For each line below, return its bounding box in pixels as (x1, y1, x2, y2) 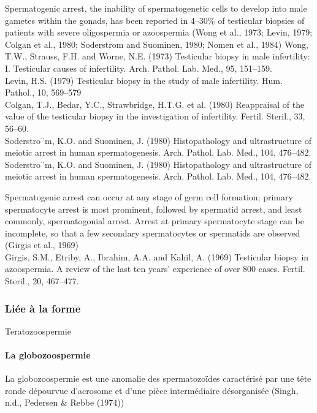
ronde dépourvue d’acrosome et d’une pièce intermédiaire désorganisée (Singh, (5, 384, 299, 396)
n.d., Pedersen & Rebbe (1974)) (5, 396, 124, 409)
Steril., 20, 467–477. (5, 275, 79, 287)
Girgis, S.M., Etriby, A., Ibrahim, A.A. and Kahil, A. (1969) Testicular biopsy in (5, 250, 309, 263)
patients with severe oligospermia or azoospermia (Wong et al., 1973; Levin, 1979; (5, 26, 313, 39)
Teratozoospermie (5, 324, 71, 337)
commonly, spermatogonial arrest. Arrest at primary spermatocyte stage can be (5, 214, 304, 227)
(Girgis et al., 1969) (5, 238, 78, 251)
